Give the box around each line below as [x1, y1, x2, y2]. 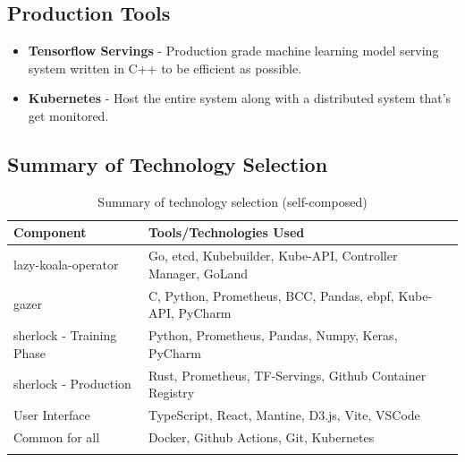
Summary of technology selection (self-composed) [97, 192, 368, 210]
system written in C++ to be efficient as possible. [28, 58, 302, 77]
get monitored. [28, 106, 109, 124]
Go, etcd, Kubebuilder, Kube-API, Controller [148, 246, 398, 265]
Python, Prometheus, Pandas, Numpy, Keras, [148, 326, 398, 345]
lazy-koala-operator [13, 255, 119, 274]
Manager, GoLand [148, 263, 249, 282]
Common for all [13, 427, 100, 446]
